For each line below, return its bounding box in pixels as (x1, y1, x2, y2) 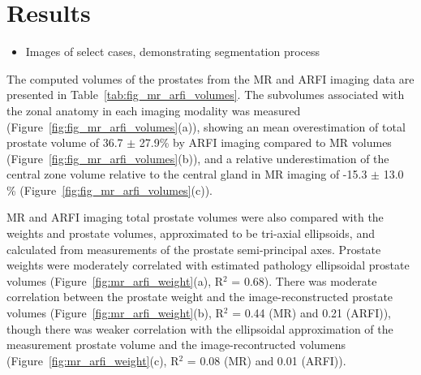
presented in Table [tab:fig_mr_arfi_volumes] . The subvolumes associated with (6, 86, 405, 103)
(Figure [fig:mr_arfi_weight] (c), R (6, 351, 179, 369)
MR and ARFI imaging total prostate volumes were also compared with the (6, 209, 384, 226)
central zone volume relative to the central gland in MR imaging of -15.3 (6, 166, 367, 183)
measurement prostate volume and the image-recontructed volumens (6, 336, 346, 353)
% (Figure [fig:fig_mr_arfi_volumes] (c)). (6, 181, 213, 198)
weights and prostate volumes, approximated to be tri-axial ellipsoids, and (6, 225, 375, 242)
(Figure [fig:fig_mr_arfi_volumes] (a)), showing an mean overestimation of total (6, 118, 406, 135)
